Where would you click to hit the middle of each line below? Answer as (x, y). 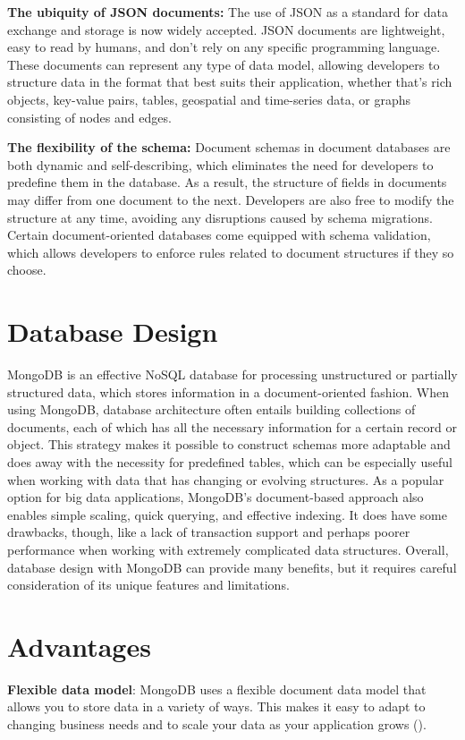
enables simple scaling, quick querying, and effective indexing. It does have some (227, 514)
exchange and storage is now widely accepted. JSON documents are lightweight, (226, 29)
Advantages (79, 646)
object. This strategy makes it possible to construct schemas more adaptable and (229, 444)
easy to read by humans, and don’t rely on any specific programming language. (224, 47)
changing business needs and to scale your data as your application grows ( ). (217, 724)
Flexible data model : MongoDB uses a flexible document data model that (217, 689)
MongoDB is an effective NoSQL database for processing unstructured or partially (232, 374)
